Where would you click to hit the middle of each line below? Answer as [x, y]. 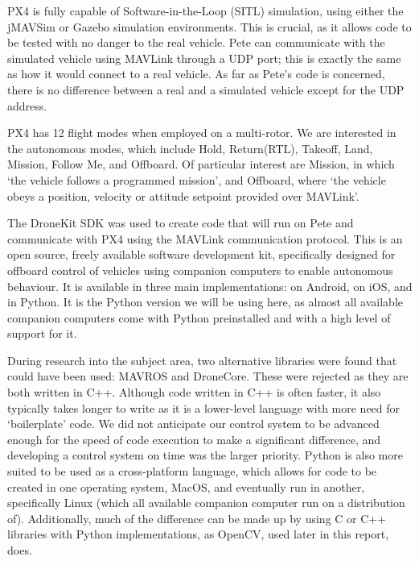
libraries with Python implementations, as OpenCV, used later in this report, [198, 534]
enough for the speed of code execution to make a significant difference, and [194, 439]
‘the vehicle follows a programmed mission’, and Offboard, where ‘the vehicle [197, 179]
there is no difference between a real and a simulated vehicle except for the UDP [206, 89]
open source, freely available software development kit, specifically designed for [201, 254]
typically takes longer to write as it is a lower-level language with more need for [204, 407]
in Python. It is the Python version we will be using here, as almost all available [205, 302]
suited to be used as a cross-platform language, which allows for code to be [192, 471]
